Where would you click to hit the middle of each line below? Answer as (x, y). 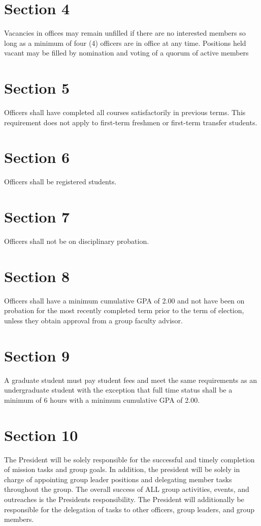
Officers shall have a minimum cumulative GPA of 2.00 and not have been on (124, 300)
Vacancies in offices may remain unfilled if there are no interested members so (125, 33)
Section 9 (37, 355)
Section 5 (37, 88)
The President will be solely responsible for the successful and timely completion (129, 459)
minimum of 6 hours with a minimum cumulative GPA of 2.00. (102, 399)
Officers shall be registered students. (60, 182)
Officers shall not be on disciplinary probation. (77, 241)
